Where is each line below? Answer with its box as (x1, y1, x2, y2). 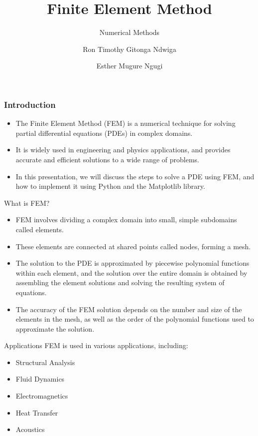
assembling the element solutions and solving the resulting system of (15, 277, 225, 288)
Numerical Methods (99, 27, 160, 37)
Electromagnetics (15, 391, 68, 401)
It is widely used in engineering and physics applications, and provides (15, 144, 231, 155)
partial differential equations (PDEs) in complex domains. (15, 127, 193, 138)
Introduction (4, 98, 56, 110)
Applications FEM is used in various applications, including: (4, 340, 188, 351)
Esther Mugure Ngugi (96, 60, 163, 71)
